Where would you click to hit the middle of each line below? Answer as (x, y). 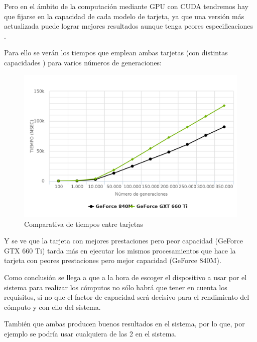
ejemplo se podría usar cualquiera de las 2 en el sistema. (91, 333)
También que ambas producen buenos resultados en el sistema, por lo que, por (124, 324)
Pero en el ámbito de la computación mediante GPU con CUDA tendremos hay (126, 6)
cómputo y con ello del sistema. (52, 307)
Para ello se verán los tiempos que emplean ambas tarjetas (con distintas (116, 53)
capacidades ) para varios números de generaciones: (83, 62)
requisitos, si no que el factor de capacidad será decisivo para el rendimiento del (127, 297)
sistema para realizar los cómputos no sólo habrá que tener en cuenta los (116, 287)
